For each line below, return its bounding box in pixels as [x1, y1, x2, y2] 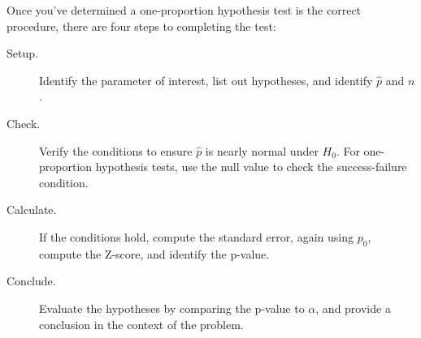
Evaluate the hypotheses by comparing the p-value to [39, 299, 305, 316]
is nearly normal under [205, 142, 319, 159]
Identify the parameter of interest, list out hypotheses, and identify [39, 71, 373, 88]
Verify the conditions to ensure [39, 142, 193, 159]
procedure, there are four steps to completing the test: [7, 17, 276, 34]
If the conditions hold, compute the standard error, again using [39, 228, 354, 245]
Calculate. [7, 201, 57, 218]
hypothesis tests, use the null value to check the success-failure [95, 158, 407, 175]
